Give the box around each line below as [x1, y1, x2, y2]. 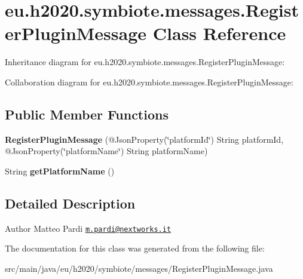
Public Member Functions [5, 105, 169, 123]
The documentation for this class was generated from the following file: [5, 242, 265, 255]
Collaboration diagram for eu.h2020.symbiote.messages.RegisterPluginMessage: [5, 75, 293, 88]
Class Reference [152, 21, 286, 45]
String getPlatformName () [5, 164, 115, 177]
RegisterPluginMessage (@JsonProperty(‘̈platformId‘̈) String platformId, [5, 133, 284, 145]
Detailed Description [5, 194, 136, 212]
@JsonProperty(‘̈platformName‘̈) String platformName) [5, 145, 208, 157]
